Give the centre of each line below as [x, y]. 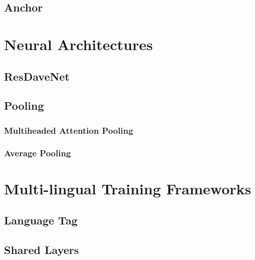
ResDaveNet [37, 76]
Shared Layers [42, 249]
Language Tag [41, 220]
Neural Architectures [78, 44]
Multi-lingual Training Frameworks [128, 188]
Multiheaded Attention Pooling [69, 130]
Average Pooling [38, 153]
